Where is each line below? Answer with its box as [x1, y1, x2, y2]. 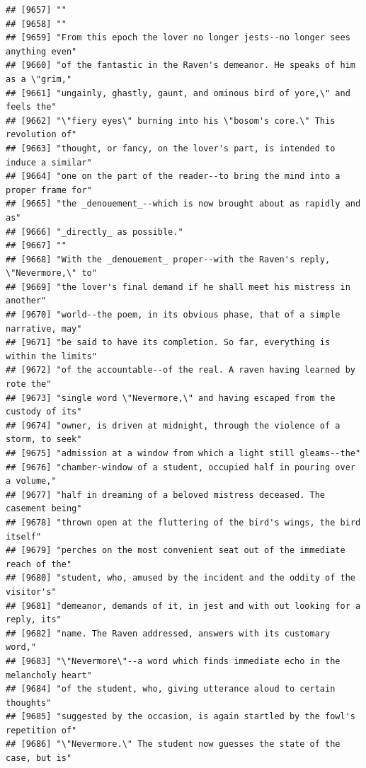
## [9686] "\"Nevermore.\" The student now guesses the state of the [6, 739, 341, 750]
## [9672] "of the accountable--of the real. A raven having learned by [6, 365, 355, 376]
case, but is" [6, 753, 72, 764]
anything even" [6, 46, 77, 57]
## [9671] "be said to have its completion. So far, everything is [6, 337, 331, 348]
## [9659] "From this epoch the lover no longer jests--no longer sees [6, 33, 350, 43]
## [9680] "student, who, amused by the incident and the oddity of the [6, 573, 355, 583]
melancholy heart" [6, 670, 92, 680]
